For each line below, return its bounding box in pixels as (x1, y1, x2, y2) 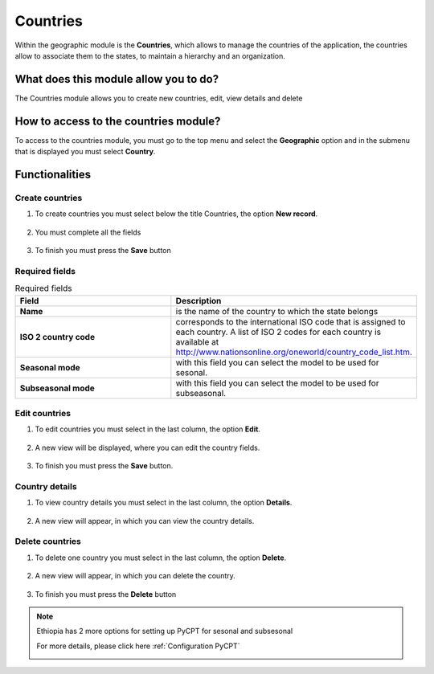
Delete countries (14, 536, 82, 547)
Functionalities (14, 167, 92, 181)
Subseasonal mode (19, 382, 96, 394)
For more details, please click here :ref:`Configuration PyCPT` (36, 641, 240, 651)
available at (175, 336, 219, 347)
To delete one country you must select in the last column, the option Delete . (35, 553, 287, 562)
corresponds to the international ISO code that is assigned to (175, 316, 406, 327)
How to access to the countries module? (14, 114, 221, 128)
